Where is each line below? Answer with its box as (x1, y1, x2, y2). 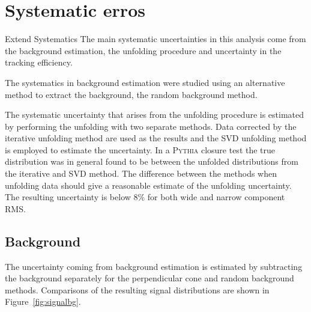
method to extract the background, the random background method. (5, 88, 258, 100)
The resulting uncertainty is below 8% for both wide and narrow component (5, 191, 285, 203)
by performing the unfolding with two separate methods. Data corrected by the (5, 120, 297, 132)
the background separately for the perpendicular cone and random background (5, 272, 294, 284)
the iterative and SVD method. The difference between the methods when (5, 167, 277, 180)
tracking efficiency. (5, 56, 73, 69)
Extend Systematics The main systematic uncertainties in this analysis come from (5, 32, 306, 45)
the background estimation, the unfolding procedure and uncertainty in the (5, 44, 282, 57)
